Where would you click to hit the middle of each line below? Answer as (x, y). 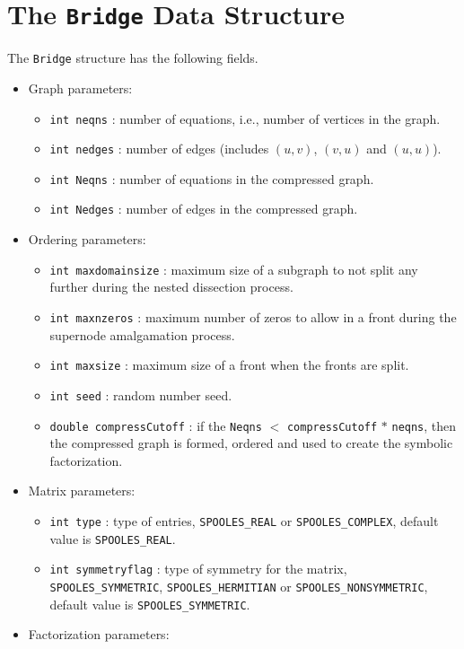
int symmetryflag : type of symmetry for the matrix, (198, 569)
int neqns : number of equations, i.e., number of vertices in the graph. (245, 118)
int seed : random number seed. (141, 395)
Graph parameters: (80, 88)
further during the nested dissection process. (171, 287)
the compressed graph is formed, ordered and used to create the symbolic (251, 443)
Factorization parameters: (99, 634)
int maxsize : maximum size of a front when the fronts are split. (229, 365)
